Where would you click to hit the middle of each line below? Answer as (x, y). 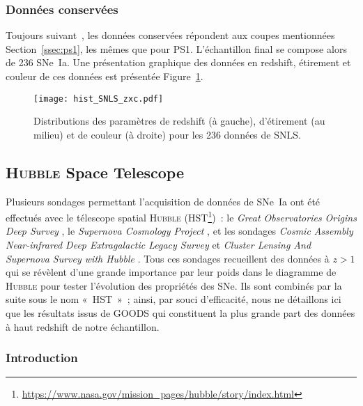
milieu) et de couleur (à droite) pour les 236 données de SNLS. (167, 134)
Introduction (42, 358)
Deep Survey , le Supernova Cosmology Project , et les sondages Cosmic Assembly (179, 231)
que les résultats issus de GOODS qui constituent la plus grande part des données (180, 313)
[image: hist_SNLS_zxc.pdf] (99, 99)
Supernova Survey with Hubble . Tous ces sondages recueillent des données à (168, 258)
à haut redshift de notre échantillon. (83, 326)
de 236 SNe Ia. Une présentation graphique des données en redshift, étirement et (178, 62)
